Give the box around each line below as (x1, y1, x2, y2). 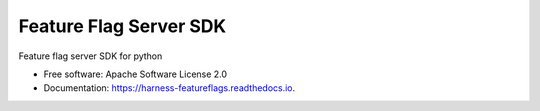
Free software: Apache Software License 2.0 (43, 68, 228, 80)
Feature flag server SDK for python (18, 50, 163, 62)
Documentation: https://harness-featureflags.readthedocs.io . (43, 82, 296, 94)
